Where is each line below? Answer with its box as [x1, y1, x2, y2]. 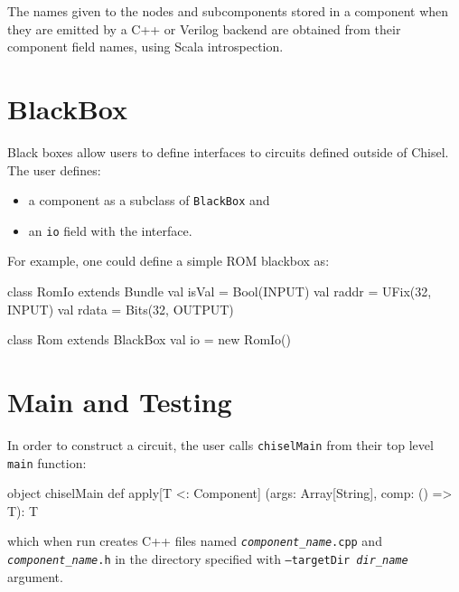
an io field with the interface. [28, 221, 192, 240]
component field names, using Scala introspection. [7, 37, 284, 56]
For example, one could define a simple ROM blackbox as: [7, 251, 330, 270]
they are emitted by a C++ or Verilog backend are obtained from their [7, 19, 401, 38]
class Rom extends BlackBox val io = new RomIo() [7, 330, 291, 349]
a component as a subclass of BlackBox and [28, 191, 270, 210]
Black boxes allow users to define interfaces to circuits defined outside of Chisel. [7, 142, 449, 161]
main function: [7, 453, 87, 472]
